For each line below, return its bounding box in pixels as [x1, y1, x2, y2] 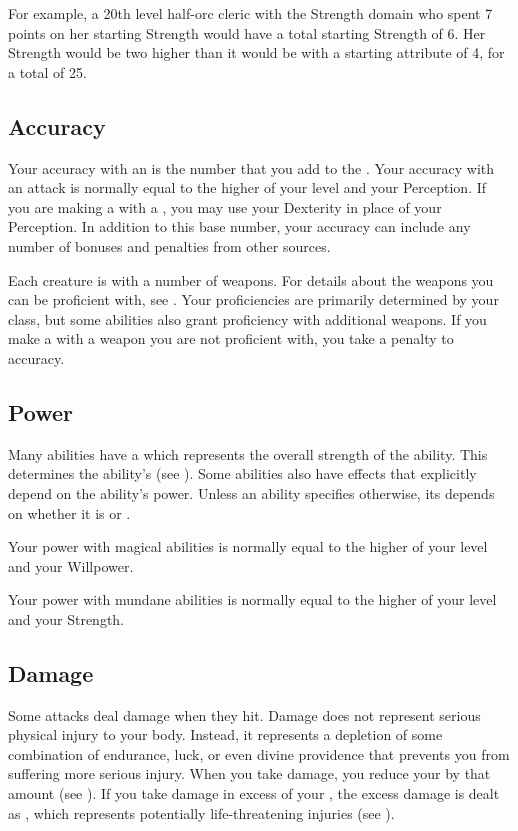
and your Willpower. [8, 555, 134, 576]
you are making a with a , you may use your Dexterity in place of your [8, 196, 442, 217]
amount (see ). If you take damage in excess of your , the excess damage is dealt [8, 783, 500, 804]
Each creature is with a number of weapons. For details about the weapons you [8, 269, 494, 290]
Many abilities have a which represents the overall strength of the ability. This [8, 443, 488, 464]
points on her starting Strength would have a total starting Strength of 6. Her [8, 22, 486, 43]
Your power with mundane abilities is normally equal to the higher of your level [8, 589, 497, 610]
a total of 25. [8, 61, 87, 82]
